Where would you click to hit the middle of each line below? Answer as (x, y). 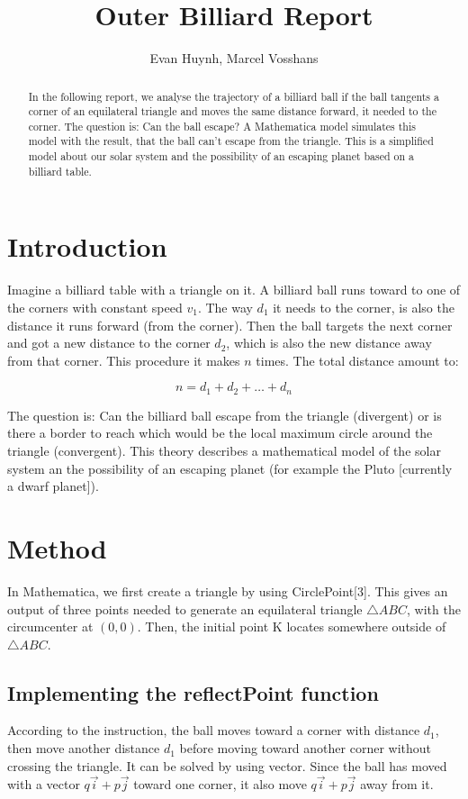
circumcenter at (50, 626)
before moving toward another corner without (306, 748)
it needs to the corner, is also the (364, 307)
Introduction (87, 246)
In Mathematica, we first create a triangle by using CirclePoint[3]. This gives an (228, 590)
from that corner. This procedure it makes (124, 360)
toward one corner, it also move (220, 784)
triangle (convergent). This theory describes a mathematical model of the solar (224, 450)
